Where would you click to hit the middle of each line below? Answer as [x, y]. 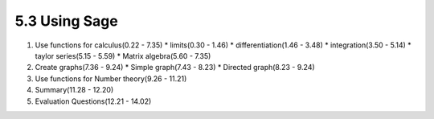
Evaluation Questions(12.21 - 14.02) [93, 101]
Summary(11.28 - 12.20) [74, 90]
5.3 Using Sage [66, 21]
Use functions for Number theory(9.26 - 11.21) [111, 78]
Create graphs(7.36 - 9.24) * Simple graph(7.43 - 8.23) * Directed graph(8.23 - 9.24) [175, 68]
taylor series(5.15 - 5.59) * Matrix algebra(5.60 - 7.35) [123, 55]
